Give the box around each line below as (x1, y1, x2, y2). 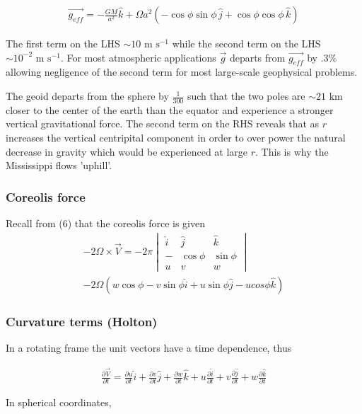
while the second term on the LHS (172, 36, 321, 51)
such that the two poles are (187, 88, 305, 103)
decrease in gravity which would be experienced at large (6, 144, 248, 159)
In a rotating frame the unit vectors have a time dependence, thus (6, 340, 292, 355)
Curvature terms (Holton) (6, 313, 158, 330)
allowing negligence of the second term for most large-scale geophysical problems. (6, 64, 358, 79)
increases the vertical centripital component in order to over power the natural (6, 130, 346, 145)
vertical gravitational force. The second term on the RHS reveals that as (6, 116, 320, 131)
